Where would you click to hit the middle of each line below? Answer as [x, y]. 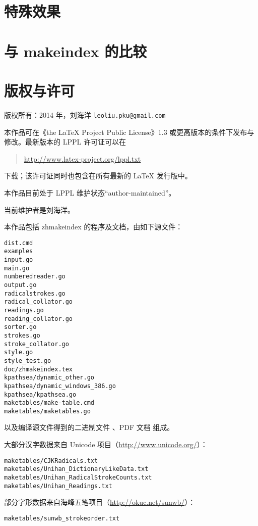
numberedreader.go [35, 277]
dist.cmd [19, 243]
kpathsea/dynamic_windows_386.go [60, 386]
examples [19, 251]
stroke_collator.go [37, 344]
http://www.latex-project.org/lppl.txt [82, 158]
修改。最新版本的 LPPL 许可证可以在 [65, 142]
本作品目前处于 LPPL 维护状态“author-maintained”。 [90, 192]
